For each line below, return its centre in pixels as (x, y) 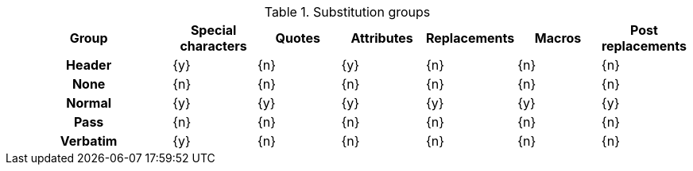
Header (89, 65)
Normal (89, 103)
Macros (558, 38)
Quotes (298, 38)
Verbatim (89, 141)
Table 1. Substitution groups (347, 12)
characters (213, 46)
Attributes (382, 38)
